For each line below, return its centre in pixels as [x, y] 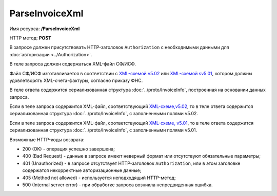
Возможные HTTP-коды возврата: [47, 139]
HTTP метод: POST [30, 38]
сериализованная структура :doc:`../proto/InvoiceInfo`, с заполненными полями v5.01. [103, 130]
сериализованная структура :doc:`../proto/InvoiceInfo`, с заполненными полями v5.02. [104, 114]
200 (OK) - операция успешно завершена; [68, 149]
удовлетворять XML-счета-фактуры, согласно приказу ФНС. [76, 80]
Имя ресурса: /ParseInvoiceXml [45, 29]
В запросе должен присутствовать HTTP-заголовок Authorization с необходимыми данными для [119, 47]
